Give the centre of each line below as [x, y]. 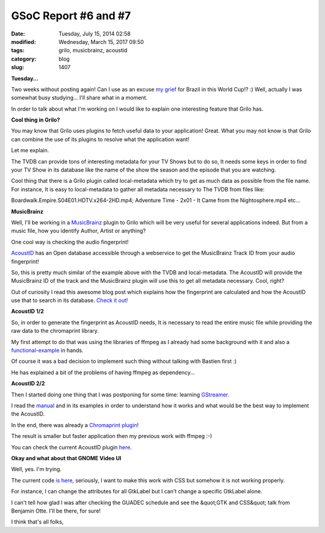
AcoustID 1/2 [28, 311]
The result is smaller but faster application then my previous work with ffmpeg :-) [112, 436]
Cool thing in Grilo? [36, 120]
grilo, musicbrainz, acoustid [93, 51]
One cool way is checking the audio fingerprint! [70, 242]
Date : [18, 34]
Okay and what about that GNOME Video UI [66, 458]
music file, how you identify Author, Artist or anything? [79, 231]
